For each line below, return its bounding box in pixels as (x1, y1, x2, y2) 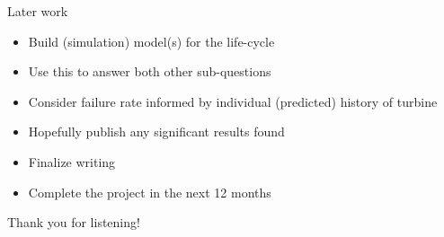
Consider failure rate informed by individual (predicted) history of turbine (28, 92, 438, 110)
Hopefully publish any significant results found (28, 122, 285, 141)
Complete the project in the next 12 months (28, 182, 271, 201)
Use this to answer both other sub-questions (28, 62, 271, 81)
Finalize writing (28, 152, 116, 171)
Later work (7, 2, 68, 20)
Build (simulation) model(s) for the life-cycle (28, 31, 275, 50)
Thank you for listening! (7, 213, 140, 232)
